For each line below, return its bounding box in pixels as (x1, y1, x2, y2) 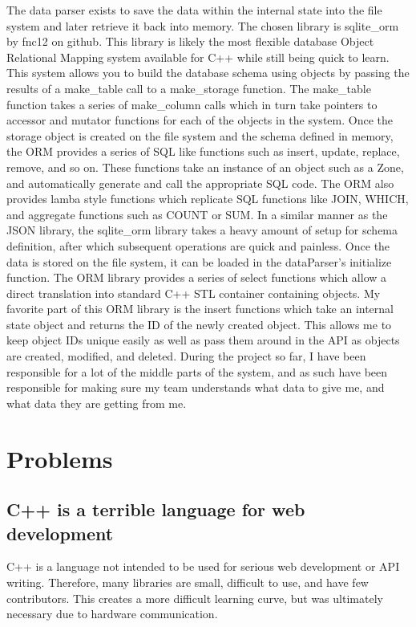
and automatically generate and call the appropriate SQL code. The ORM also (6, 174, 394, 191)
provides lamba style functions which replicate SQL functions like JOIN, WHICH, (6, 190, 409, 207)
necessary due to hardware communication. (6, 605, 218, 622)
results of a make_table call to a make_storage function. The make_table (6, 79, 371, 96)
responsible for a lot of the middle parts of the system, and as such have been (6, 363, 388, 380)
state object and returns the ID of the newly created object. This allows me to (6, 316, 392, 332)
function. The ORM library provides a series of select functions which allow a (6, 269, 387, 286)
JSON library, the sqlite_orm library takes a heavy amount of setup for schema (6, 222, 398, 238)
